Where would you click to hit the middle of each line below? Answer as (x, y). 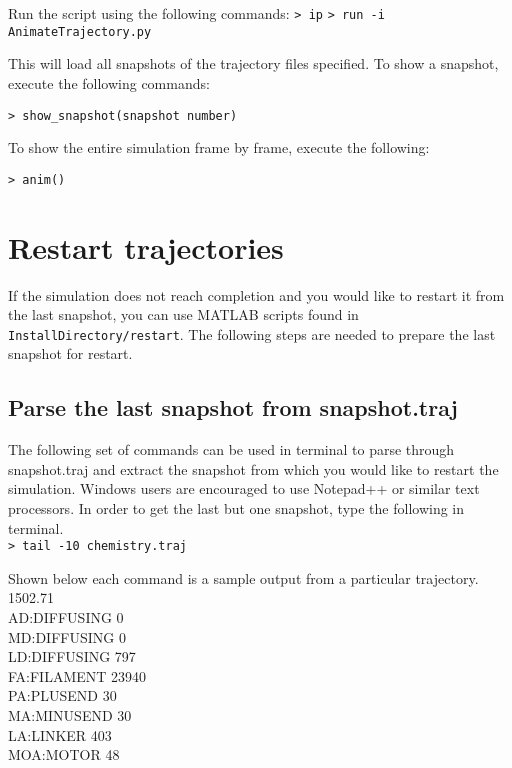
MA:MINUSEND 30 (70, 714)
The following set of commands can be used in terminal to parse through (231, 449)
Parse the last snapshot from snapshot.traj (233, 407)
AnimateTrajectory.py (80, 31)
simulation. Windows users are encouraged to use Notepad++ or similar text (244, 488)
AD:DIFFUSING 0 (66, 616)
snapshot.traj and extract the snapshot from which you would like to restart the (253, 468)
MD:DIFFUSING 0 (67, 636)
